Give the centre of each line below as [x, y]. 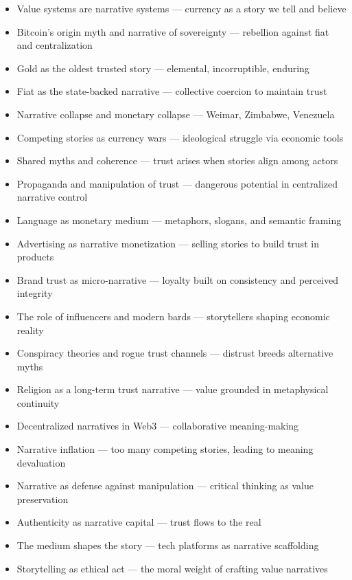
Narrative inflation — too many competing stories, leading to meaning [165, 449]
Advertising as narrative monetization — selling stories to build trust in [168, 243]
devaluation [41, 462]
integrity [35, 293]
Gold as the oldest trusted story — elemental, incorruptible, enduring [163, 68]
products [35, 257]
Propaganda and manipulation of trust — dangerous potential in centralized [177, 183]
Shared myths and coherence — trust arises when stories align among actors [177, 160]
